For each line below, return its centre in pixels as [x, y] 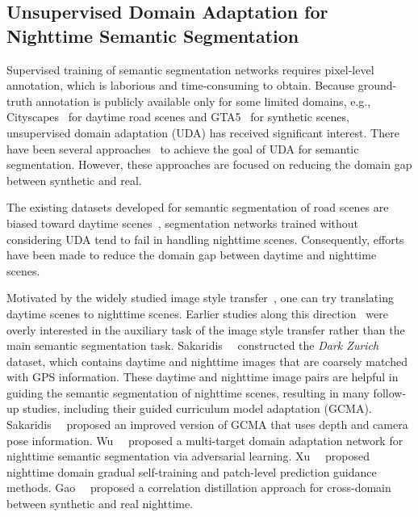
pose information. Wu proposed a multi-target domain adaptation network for [205, 440]
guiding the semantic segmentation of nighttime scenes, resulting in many [188, 392]
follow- [390, 392]
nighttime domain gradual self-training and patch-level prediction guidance [192, 471]
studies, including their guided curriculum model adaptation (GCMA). [197, 408]
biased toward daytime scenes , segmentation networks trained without [183, 223]
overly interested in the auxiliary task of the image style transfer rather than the [206, 329]
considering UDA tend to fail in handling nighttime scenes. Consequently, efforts [205, 239]
